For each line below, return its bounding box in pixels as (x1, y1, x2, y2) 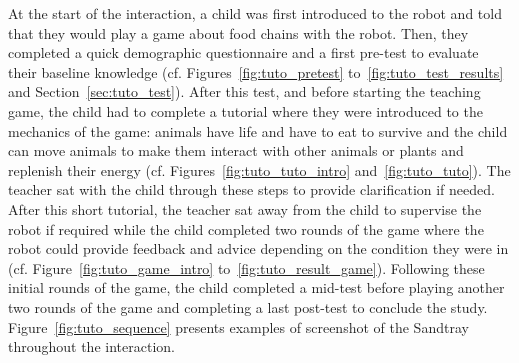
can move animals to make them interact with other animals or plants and (8, 140, 464, 161)
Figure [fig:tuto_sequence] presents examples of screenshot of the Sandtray (8, 316, 469, 337)
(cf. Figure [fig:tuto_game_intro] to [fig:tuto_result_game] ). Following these (8, 257, 485, 278)
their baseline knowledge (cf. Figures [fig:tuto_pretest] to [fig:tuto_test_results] (8, 61, 504, 82)
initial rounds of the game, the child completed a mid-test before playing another (8, 277, 505, 298)
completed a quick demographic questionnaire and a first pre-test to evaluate (8, 42, 479, 63)
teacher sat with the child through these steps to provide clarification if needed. (8, 179, 495, 200)
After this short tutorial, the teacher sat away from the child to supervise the (8, 198, 482, 219)
